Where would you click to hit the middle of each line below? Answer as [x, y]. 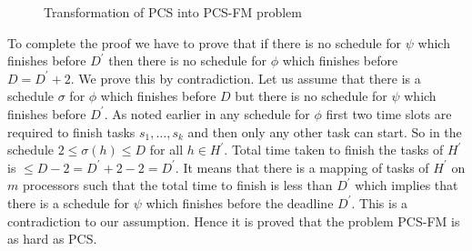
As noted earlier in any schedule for [211, 113]
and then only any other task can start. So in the [325, 131]
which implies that [407, 185]
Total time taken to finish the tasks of [337, 150]
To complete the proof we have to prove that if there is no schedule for [205, 42]
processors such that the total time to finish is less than [177, 185]
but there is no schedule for [311, 96]
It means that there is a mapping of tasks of [306, 167]
